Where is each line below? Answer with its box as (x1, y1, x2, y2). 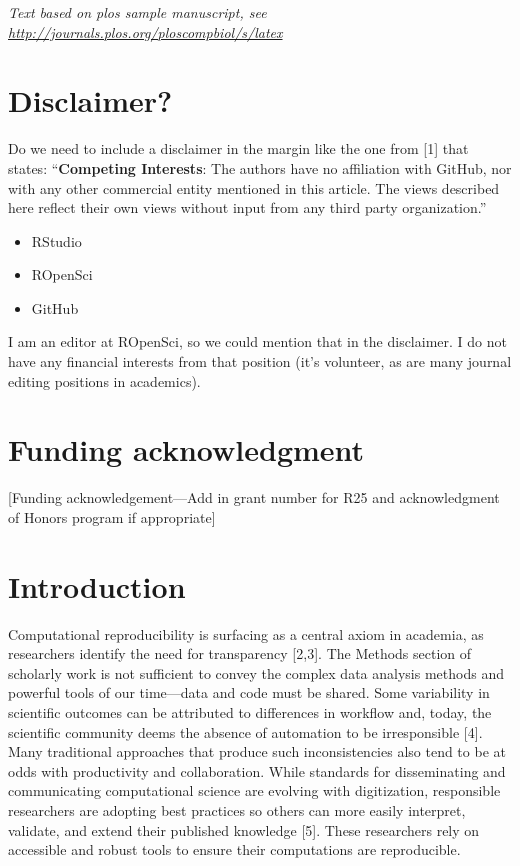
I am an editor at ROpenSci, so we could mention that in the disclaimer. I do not (8, 331, 507, 352)
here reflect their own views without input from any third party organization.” (8, 197, 487, 218)
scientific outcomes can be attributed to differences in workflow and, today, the (8, 702, 492, 723)
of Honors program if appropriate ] (8, 506, 216, 527)
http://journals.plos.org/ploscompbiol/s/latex (8, 21, 283, 42)
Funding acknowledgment (8, 429, 365, 470)
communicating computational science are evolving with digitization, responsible (8, 780, 501, 801)
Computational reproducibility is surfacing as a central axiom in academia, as (8, 623, 484, 644)
